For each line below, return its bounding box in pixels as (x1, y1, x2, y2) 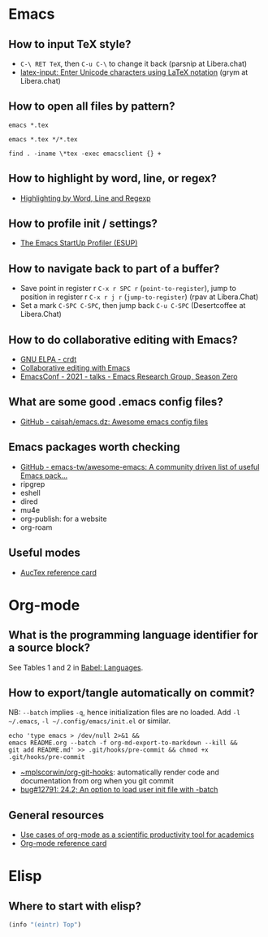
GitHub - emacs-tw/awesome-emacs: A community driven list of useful (19, 462, 260, 471)
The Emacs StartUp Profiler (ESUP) (19, 238, 138, 248)
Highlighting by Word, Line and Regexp (19, 193, 151, 203)
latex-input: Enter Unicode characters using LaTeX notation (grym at (19, 67, 249, 77)
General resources (8, 808, 104, 822)
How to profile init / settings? (8, 217, 158, 231)
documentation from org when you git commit (19, 776, 175, 786)
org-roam (19, 522, 53, 532)
